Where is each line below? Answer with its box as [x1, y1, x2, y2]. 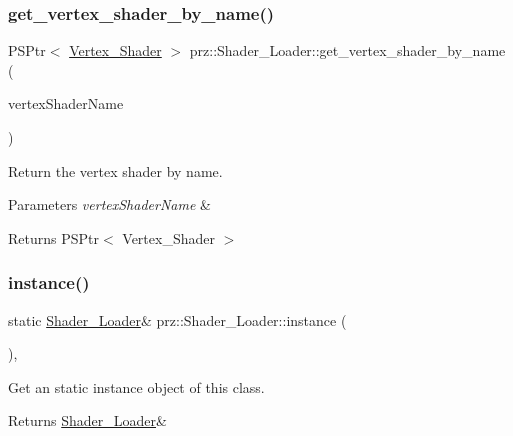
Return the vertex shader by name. [8, 160, 223, 181]
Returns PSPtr [8, 227, 99, 248]
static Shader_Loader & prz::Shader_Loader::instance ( [8, 309, 347, 330]
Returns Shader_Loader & [8, 410, 167, 431]
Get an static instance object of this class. [8, 376, 265, 397]
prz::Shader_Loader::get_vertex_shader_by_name [189, 40, 506, 61]
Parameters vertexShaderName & [8, 194, 211, 215]
